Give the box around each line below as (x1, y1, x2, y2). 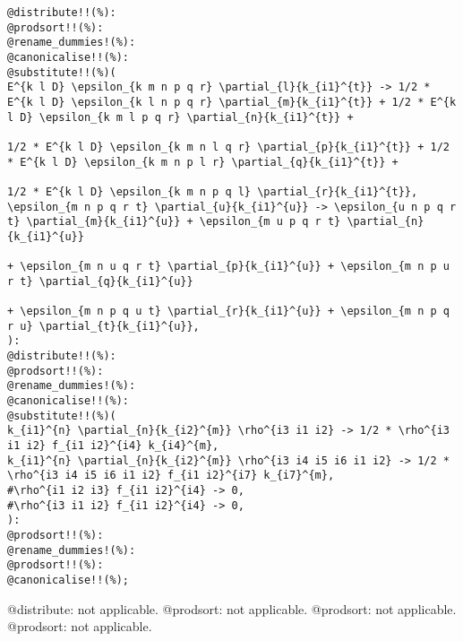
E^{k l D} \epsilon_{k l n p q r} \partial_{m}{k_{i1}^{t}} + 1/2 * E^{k (7, 95, 457, 108)
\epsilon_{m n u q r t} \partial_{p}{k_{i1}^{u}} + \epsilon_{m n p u (20, 260, 450, 273)
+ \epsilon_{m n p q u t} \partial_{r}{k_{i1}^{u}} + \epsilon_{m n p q (7, 305, 450, 318)
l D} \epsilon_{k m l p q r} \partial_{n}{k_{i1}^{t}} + (7, 110, 354, 124)
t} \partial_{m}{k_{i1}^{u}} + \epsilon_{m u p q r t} (7, 215, 341, 229)
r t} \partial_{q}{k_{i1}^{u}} (7, 274, 193, 288)
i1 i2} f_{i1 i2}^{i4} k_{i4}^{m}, (7, 439, 219, 453)
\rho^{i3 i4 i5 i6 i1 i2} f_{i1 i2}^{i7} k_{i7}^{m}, (7, 469, 335, 482)
